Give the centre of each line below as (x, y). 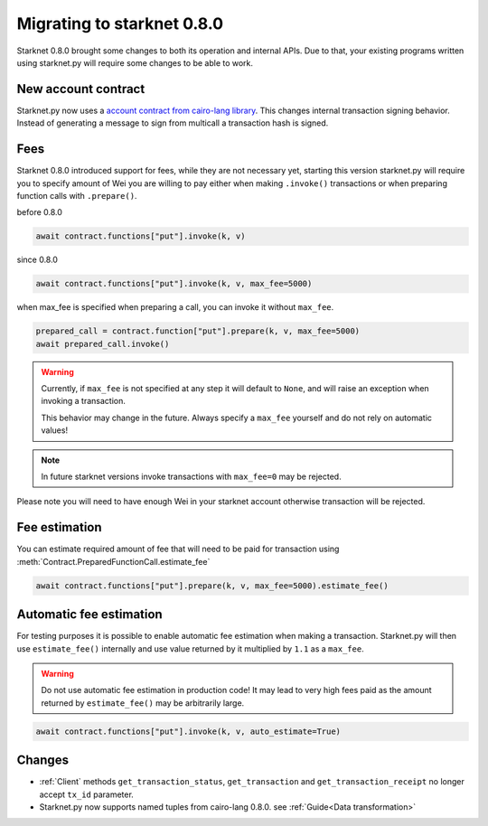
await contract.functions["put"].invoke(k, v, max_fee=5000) (174, 284)
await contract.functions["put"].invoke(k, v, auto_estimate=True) (188, 731)
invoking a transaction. (84, 401)
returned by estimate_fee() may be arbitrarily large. (143, 703)
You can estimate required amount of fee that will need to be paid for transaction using (178, 549)
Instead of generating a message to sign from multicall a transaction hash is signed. (173, 123)
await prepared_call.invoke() (103, 344)
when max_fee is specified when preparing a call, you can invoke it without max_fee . (175, 307)
